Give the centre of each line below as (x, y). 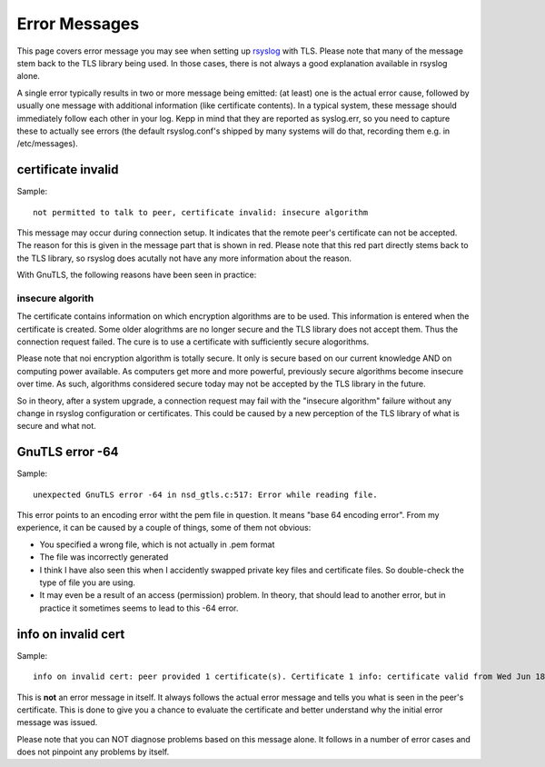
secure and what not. (57, 426)
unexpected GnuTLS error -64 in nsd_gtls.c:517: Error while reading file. (205, 494)
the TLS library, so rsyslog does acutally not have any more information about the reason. (184, 258)
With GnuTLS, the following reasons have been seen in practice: (137, 275)
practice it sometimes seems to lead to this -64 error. (139, 608)
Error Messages (78, 24)
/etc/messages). (48, 144)
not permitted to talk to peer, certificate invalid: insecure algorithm (201, 212)
